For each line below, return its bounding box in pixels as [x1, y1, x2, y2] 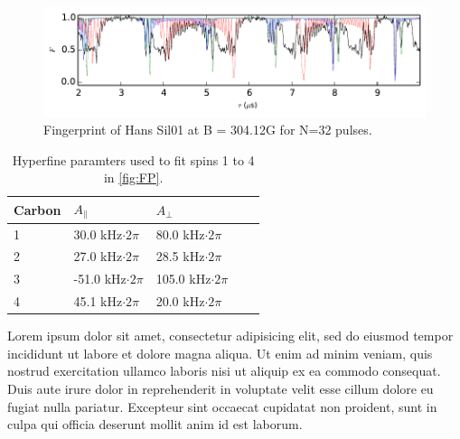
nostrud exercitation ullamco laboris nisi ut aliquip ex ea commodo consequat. [7, 361, 441, 380]
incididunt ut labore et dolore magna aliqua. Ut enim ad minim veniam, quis [7, 343, 433, 362]
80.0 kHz [155, 224, 205, 243]
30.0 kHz [73, 224, 123, 243]
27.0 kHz [73, 247, 123, 266]
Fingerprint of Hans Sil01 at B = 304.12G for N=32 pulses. [43, 120, 372, 139]
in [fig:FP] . [103, 168, 164, 187]
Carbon [14, 200, 61, 219]
